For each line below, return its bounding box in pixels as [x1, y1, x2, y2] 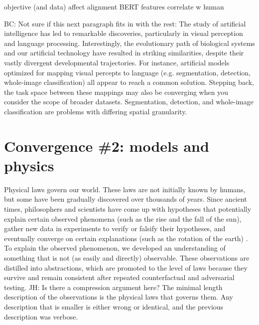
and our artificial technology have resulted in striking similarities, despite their [4, 47, 244, 58]
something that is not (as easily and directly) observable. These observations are [4, 253, 250, 263]
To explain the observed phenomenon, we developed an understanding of [4, 243, 226, 253]
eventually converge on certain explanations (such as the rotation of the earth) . [4, 233, 248, 243]
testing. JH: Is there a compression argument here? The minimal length [4, 282, 223, 292]
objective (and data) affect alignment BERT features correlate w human [4, 1, 224, 11]
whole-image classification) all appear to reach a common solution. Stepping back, [4, 77, 254, 87]
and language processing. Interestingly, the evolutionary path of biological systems [4, 37, 255, 48]
